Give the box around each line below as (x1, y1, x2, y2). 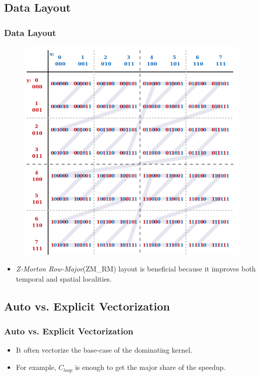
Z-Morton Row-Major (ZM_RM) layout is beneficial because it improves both (16, 263, 256, 274)
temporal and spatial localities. (16, 273, 112, 284)
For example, (16, 362, 56, 372)
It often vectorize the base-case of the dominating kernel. (16, 345, 193, 355)
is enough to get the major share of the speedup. (75, 362, 226, 372)
